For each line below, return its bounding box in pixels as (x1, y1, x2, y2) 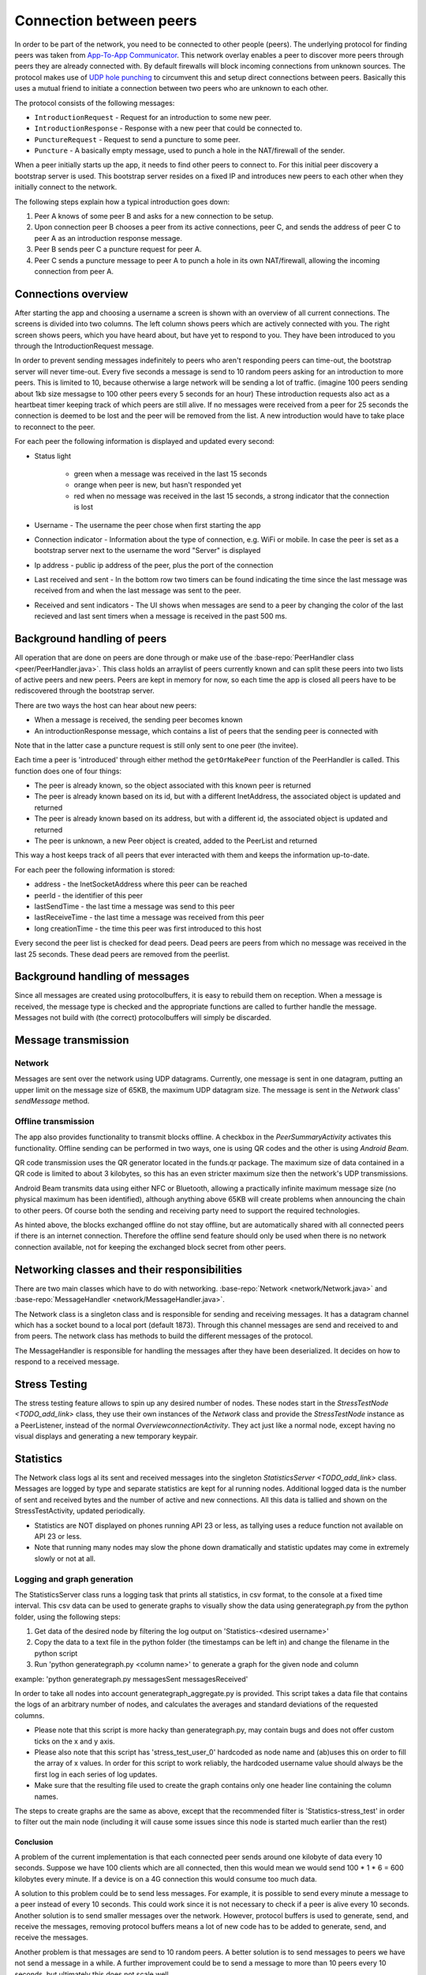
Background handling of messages (14, 970, 190, 984)
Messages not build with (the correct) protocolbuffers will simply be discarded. (14, 1013, 271, 1022)
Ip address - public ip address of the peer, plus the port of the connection (34, 560, 274, 570)
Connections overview (14, 287, 129, 300)
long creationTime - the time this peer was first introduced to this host (34, 924, 262, 933)
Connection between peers (14, 12, 197, 29)
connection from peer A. (34, 266, 114, 276)
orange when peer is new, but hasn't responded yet (73, 480, 242, 490)
